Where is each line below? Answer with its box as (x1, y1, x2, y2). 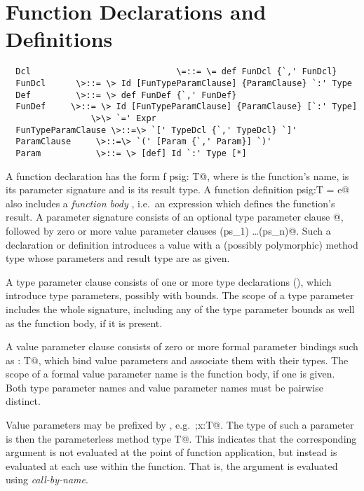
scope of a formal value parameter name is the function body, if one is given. (6, 366, 335, 381)
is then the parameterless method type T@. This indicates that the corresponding (6, 431, 357, 445)
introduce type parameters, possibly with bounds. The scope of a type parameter (6, 288, 354, 303)
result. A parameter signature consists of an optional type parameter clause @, (6, 209, 344, 224)
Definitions (6, 25, 113, 53)
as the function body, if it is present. (6, 315, 163, 330)
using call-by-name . (6, 472, 88, 487)
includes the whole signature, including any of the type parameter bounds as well (6, 301, 355, 316)
